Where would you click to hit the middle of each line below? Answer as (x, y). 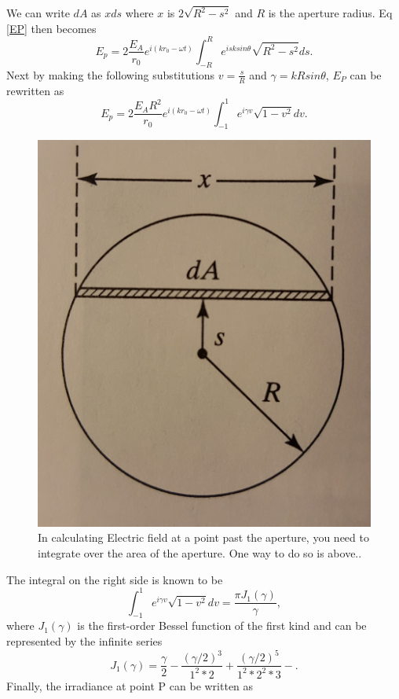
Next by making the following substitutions (111, 74)
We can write (38, 13)
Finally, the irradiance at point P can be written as (130, 685)
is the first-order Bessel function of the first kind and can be (222, 625)
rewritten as (35, 90)
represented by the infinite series (84, 641)
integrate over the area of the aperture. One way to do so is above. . (200, 553)
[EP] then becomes (51, 28)
